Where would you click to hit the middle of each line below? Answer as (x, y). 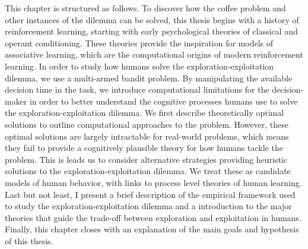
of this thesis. (29, 240)
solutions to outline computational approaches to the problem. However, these (147, 124)
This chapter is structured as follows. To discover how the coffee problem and (145, 8)
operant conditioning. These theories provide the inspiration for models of (139, 42)
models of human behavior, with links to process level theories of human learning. (153, 182)
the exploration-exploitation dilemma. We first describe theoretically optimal (145, 113)
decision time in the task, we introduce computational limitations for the (137, 89)
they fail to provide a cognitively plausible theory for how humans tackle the (144, 148)
